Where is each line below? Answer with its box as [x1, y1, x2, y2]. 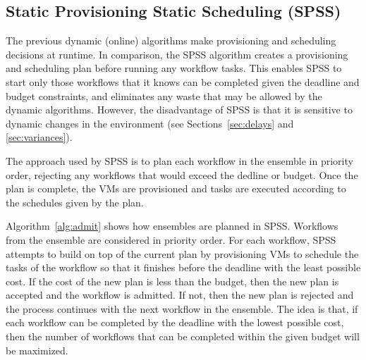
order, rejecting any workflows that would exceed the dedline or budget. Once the [6, 167, 358, 182]
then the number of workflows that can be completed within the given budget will [6, 329, 360, 344]
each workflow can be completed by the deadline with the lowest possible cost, [6, 315, 344, 330]
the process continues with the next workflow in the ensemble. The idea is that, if [6, 301, 358, 316]
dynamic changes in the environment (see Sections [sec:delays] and [6, 116, 294, 130]
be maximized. [6, 342, 68, 357]
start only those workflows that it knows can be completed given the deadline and [6, 74, 360, 89]
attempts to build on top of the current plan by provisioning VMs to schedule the [6, 246, 359, 261]
